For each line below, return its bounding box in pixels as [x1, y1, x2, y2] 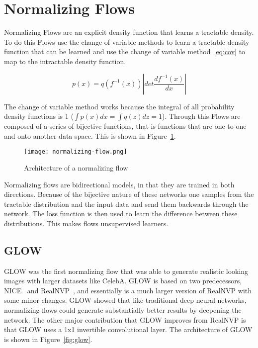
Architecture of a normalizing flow [24, 162, 128, 173]
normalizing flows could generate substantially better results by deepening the [4, 305, 242, 315]
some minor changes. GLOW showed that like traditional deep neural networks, [4, 295, 247, 305]
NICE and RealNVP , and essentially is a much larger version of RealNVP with [4, 285, 252, 295]
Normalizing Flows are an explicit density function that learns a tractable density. [4, 27, 254, 37]
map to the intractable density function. [4, 56, 126, 66]
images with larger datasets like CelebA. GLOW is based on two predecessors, [4, 275, 242, 286]
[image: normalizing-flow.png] [24, 148, 127, 156]
